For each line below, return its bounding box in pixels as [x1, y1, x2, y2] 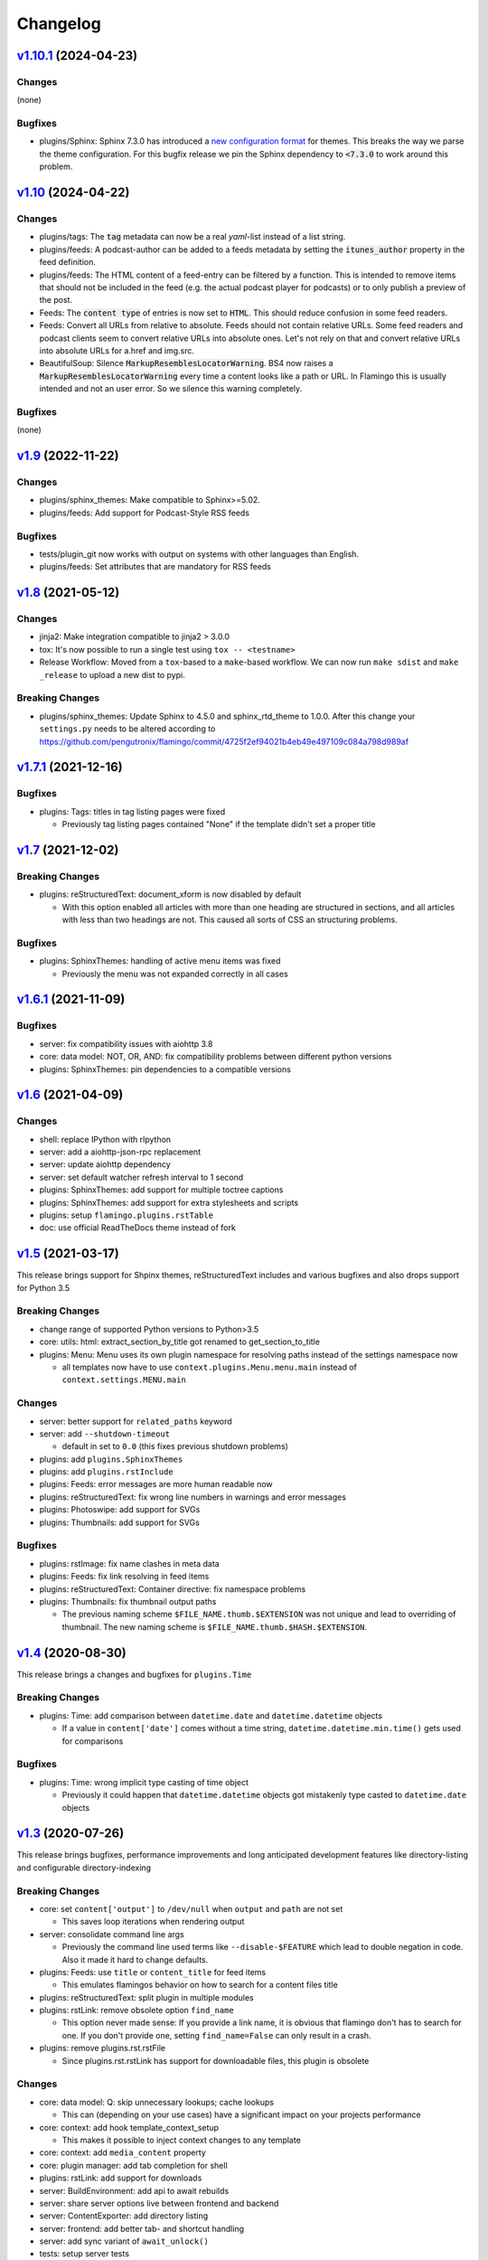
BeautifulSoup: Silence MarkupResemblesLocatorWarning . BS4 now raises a [39, 358, 333, 369]
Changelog [16, 14, 101, 33]
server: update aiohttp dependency [39, 1159, 171, 1170]
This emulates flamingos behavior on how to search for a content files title [61, 1980, 338, 1991]
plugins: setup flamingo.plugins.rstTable [39, 1210, 214, 1220]
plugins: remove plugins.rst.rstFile [39, 2043, 166, 2054]
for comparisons [61, 1736, 124, 1747]
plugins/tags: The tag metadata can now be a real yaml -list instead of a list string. [39, 231, 346, 242]
